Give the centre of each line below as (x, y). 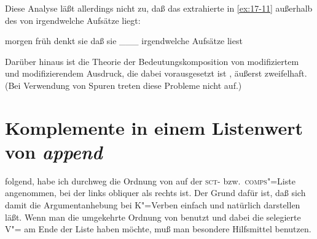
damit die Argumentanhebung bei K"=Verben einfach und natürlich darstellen (153, 205)
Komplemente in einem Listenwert (154, 127)
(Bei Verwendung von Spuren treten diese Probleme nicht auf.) (123, 85)
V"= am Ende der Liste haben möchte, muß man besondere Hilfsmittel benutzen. (158, 229)
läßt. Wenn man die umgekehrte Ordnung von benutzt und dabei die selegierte (153, 217)
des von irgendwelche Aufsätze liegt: (73, 20)
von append (54, 151)
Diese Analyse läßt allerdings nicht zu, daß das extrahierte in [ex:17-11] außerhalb (159, 8)
